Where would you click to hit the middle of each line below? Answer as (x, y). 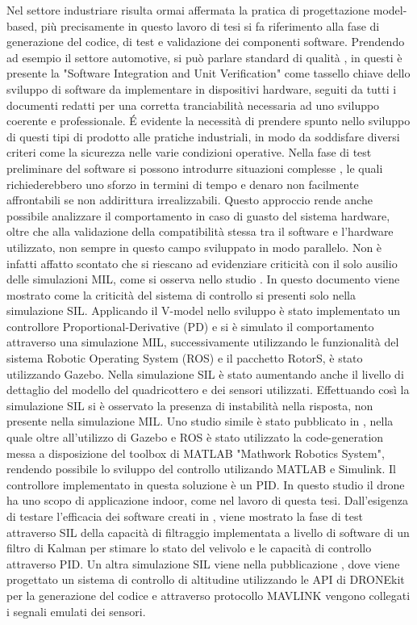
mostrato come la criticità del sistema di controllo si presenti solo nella (181, 294)
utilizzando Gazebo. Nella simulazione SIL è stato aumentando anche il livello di (205, 373)
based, (22, 25)
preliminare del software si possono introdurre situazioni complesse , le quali (195, 168)
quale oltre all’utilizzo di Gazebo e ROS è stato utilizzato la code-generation (195, 437)
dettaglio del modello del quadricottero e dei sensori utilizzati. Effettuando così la (208, 390)
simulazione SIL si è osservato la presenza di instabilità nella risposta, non (190, 405)
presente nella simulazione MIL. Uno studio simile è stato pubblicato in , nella (200, 421)
